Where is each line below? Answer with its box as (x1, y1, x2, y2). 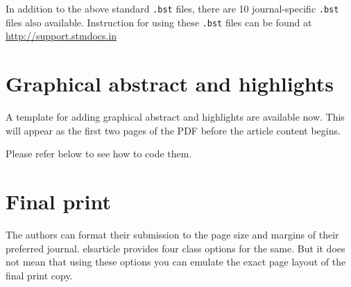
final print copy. (6, 268, 73, 282)
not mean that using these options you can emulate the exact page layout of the (6, 254, 346, 269)
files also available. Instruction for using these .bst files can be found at (6, 15, 312, 29)
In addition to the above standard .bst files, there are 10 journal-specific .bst (6, 1, 339, 15)
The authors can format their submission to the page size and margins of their (6, 227, 339, 241)
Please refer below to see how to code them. (6, 146, 192, 161)
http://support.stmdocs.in (6, 28, 117, 43)
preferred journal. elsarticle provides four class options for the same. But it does (6, 241, 345, 255)
